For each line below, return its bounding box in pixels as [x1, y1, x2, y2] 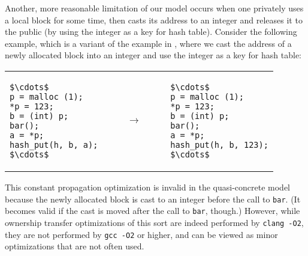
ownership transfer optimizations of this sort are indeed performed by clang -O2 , [5, 216, 304, 228]
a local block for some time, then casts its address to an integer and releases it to [5, 13, 303, 26]
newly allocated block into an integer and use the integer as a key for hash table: [5, 49, 301, 61]
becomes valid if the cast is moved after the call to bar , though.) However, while [5, 204, 300, 217]
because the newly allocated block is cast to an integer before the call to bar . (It [5, 192, 301, 205]
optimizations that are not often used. [5, 240, 144, 252]
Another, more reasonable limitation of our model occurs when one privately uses [5, 2, 304, 14]
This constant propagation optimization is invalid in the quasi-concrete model [5, 180, 291, 193]
